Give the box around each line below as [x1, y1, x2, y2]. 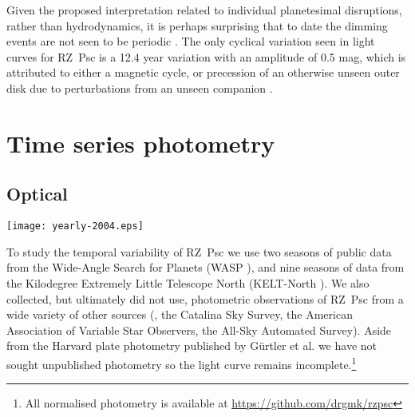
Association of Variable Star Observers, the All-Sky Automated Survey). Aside [6, 321, 392, 338]
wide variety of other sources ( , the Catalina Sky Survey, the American [6, 306, 353, 323]
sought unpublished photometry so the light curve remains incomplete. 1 [6, 353, 357, 372]
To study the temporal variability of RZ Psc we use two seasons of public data [6, 243, 392, 260]
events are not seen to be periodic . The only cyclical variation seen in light [6, 33, 375, 50]
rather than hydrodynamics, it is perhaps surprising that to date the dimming [6, 17, 388, 34]
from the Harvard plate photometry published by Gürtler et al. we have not [6, 337, 377, 354]
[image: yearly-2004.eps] [6, 220, 144, 232]
